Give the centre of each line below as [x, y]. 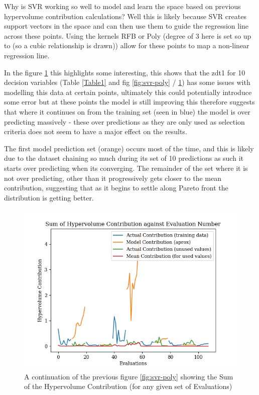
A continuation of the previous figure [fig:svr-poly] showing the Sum [129, 376]
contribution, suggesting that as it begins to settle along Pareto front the [116, 188]
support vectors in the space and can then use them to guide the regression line [126, 26]
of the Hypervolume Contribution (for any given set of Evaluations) [128, 386]
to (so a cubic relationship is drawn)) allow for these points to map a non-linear [127, 45]
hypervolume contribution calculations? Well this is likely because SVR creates [125, 16]
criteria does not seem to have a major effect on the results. [96, 131]
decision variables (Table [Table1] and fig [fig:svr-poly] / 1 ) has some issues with [127, 82]
